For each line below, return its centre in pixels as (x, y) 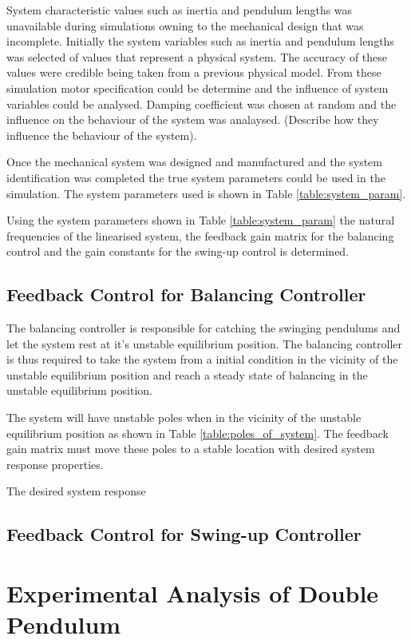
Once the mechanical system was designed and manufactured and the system (195, 162)
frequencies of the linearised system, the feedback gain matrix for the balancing (200, 235)
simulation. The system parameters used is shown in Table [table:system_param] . (206, 193)
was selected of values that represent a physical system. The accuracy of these (197, 56)
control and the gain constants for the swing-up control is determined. (178, 251)
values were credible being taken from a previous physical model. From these (194, 72)
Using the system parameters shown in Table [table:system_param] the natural (201, 220)
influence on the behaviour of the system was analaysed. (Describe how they (193, 119)
